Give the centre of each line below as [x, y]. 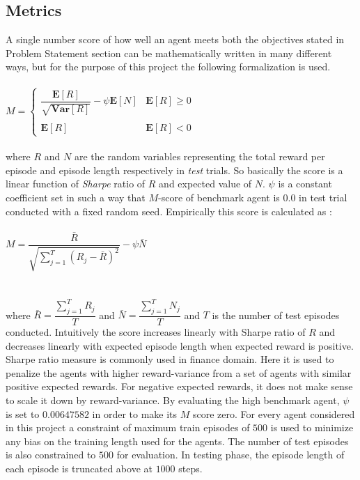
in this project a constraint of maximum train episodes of [128, 427]
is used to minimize [312, 427]
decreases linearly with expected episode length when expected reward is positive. [180, 345]
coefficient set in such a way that [76, 197]
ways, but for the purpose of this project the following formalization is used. [168, 67]
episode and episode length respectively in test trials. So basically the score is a [174, 170]
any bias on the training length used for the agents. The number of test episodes [177, 441]
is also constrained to [51, 455]
